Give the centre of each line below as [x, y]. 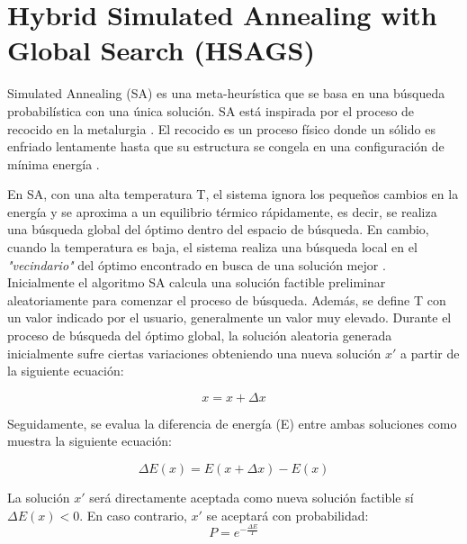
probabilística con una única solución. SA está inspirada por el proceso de [211, 110]
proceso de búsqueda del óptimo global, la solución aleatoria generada [200, 335]
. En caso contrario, [133, 515]
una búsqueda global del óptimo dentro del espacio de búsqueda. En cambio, [218, 229]
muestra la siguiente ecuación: [90, 441]
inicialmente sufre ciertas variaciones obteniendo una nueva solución [194, 353]
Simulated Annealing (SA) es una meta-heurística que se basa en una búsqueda [226, 93]
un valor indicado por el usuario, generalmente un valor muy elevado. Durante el [229, 317]
